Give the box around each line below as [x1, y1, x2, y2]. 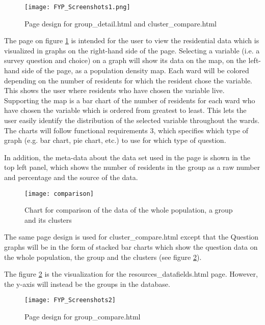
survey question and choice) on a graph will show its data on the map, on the [4, 55, 246, 66]
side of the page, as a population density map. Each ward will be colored [22, 65, 249, 76]
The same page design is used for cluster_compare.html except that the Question [4, 231, 259, 242]
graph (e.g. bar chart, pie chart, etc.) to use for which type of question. [4, 135, 226, 145]
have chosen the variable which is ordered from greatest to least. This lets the [4, 105, 247, 115]
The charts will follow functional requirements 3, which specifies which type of [4, 125, 249, 135]
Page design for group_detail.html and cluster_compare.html [24, 18, 217, 28]
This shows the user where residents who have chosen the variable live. [4, 85, 225, 96]
